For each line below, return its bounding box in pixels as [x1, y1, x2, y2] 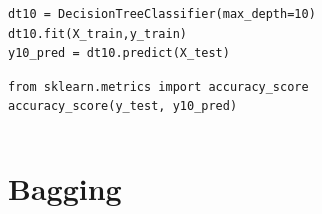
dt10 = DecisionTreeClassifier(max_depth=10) [8, 6, 316, 21]
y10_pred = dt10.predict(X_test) [8, 46, 230, 61]
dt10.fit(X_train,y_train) [8, 26, 187, 41]
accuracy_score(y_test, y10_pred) [8, 99, 238, 114]
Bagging [8, 168, 122, 209]
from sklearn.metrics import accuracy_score [8, 79, 309, 94]
